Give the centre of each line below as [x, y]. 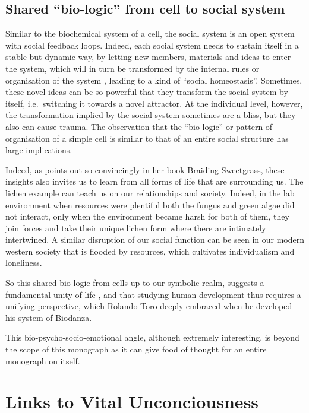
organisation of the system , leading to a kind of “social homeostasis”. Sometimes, [154, 80]
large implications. [39, 150]
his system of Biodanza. [49, 317]
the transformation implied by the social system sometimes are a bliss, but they [151, 115]
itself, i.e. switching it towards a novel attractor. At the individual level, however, [154, 103]
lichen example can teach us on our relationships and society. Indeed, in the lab [150, 193]
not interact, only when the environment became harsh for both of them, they [147, 216]
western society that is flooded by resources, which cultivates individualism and [150, 251]
